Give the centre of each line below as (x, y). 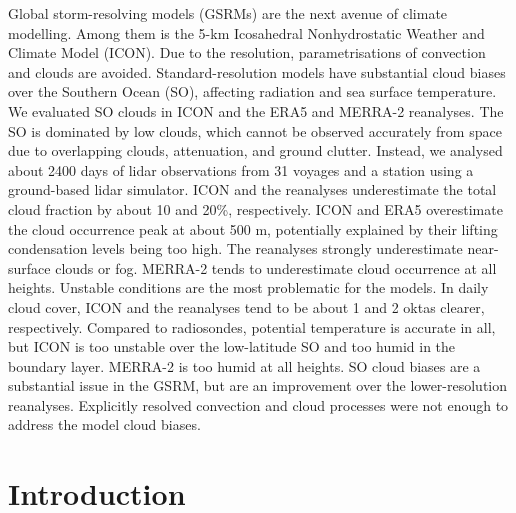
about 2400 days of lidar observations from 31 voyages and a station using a (241, 169)
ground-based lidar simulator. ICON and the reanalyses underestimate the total (252, 189)
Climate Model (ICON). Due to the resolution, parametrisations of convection (247, 52)
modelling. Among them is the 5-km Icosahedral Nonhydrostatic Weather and (246, 32)
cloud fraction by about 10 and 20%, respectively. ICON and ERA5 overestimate (255, 208)
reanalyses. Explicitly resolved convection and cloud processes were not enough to (258, 404)
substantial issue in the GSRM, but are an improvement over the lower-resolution (258, 385)
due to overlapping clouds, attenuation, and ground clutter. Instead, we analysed (255, 150)
